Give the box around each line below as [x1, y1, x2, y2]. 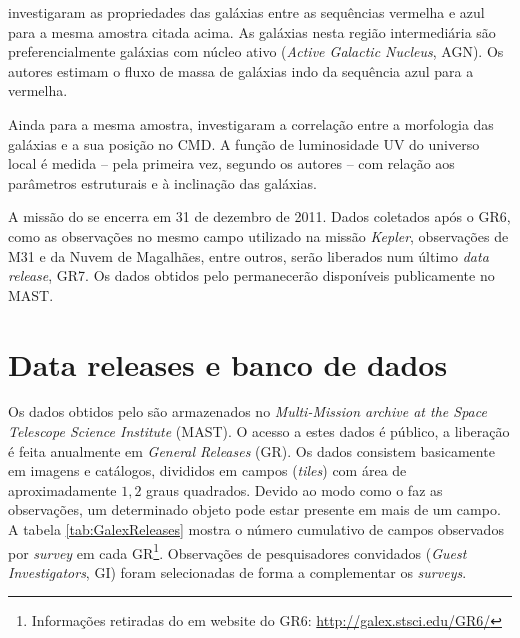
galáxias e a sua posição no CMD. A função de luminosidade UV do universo [8, 133, 480, 154]
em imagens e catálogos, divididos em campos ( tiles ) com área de [8, 460, 407, 481]
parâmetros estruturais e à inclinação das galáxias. [8, 172, 317, 193]
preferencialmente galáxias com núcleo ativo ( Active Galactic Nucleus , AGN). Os [8, 41, 504, 62]
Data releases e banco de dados [8, 343, 448, 384]
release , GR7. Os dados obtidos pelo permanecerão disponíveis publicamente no [8, 265, 495, 286]
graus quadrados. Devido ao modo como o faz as [146, 479, 443, 500]
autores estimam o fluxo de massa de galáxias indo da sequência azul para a [8, 60, 474, 81]
